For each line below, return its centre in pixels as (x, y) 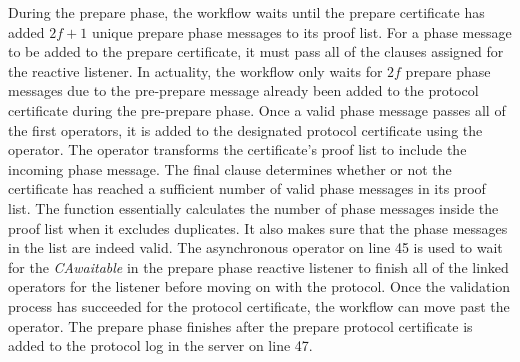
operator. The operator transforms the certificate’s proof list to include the (237, 149)
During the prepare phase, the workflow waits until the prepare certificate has (246, 12)
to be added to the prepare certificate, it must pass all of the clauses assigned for (256, 51)
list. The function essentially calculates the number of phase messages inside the (253, 207)
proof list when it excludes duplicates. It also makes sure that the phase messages (258, 227)
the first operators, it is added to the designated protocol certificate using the (245, 129)
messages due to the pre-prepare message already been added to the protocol (243, 90)
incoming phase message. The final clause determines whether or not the (230, 168)
